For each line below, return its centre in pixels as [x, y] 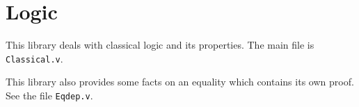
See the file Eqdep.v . [49, 95]
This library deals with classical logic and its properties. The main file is [160, 45]
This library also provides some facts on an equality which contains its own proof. [180, 82]
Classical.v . [34, 58]
